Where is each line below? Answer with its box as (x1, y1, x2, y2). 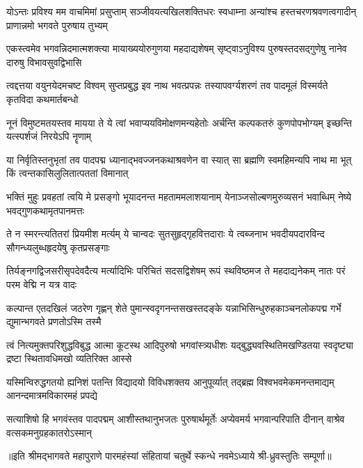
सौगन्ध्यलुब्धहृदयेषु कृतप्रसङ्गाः (6, 240, 110, 254)
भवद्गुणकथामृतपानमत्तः (6, 203, 85, 217)
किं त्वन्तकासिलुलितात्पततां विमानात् (6, 166, 129, 180)
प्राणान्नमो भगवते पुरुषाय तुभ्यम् (6, 17, 108, 32)
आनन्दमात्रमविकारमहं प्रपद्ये (6, 388, 97, 403)
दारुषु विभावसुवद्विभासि (6, 54, 82, 69)
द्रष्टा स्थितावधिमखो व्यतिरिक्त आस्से (6, 351, 132, 366)
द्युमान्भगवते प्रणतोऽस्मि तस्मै (6, 314, 102, 329)
